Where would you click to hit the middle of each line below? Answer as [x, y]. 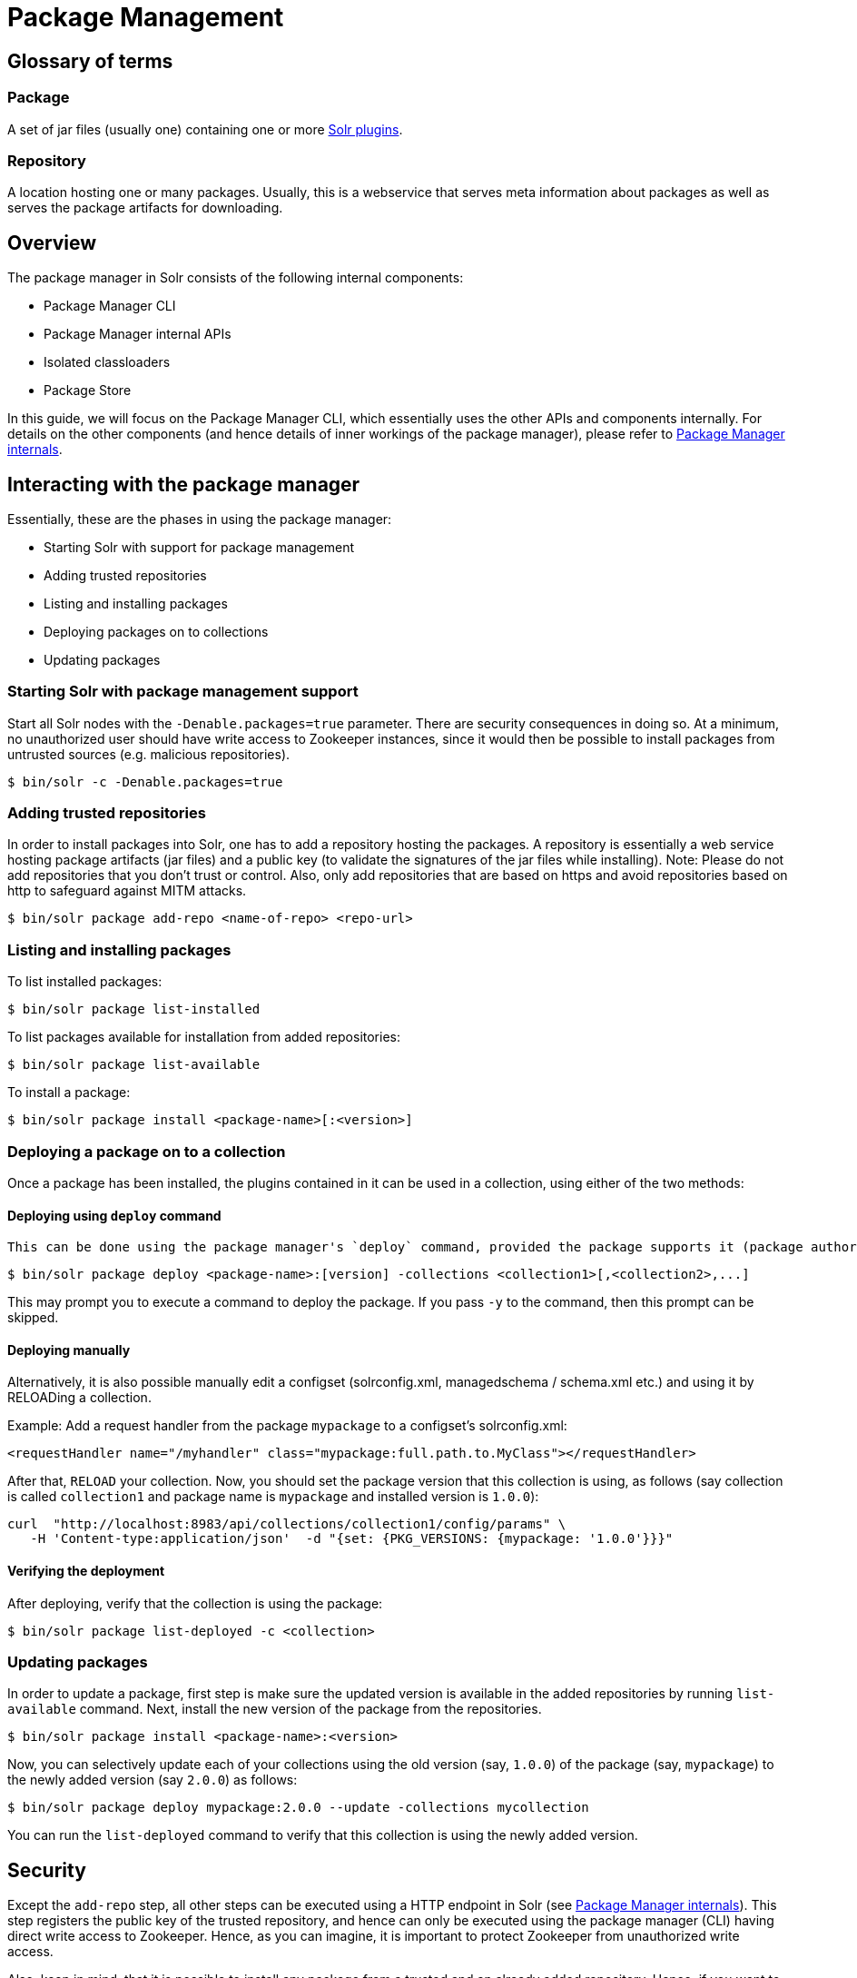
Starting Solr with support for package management [199, 547]
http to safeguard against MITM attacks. [127, 891]
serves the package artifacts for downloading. [145, 208]
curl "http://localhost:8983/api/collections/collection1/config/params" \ [287, 1524]
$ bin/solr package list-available [134, 1065]
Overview [52, 242]
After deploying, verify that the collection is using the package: [195, 1603]
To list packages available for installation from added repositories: [204, 1037]
